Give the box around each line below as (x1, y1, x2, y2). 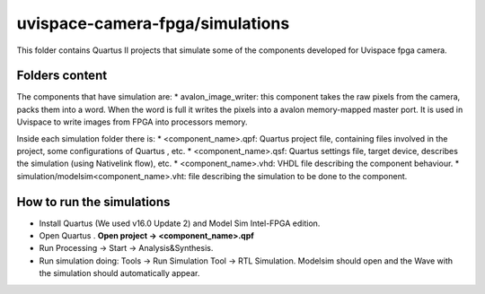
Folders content (16, 68, 108, 83)
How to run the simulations (16, 194, 171, 210)
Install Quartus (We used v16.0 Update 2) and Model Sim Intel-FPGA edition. (39, 218, 321, 229)
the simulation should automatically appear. (39, 268, 200, 279)
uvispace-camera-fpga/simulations (16, 13, 290, 33)
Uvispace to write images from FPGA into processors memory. (16, 117, 248, 127)
